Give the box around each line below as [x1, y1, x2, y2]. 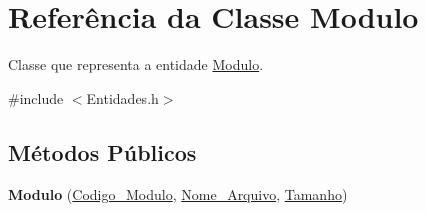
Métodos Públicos [8, 136, 197, 167]
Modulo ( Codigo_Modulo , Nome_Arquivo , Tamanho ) [8, 183, 348, 204]
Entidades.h [86, 87, 159, 108]
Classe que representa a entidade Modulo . [8, 54, 264, 75]
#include [8, 87, 64, 108]
